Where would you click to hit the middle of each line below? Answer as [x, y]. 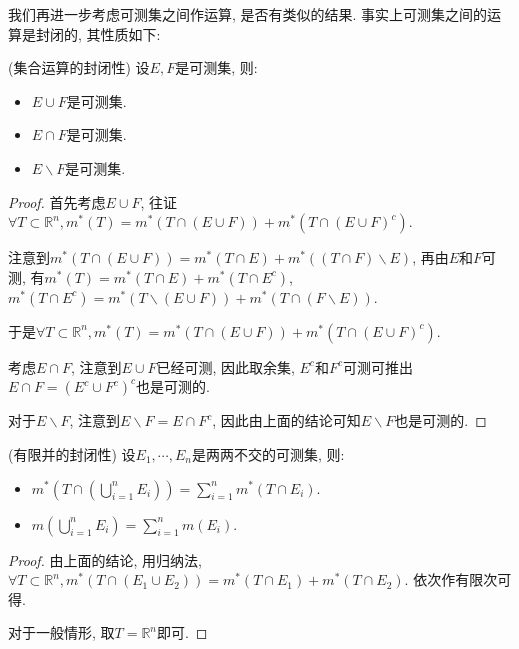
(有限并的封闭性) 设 [72, 453]
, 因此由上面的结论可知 [286, 420]
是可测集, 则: [216, 67]
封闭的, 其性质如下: [98, 33]
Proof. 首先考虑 [57, 201]
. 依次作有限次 [451, 579]
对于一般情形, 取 [61, 632]
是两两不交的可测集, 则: [268, 453]
